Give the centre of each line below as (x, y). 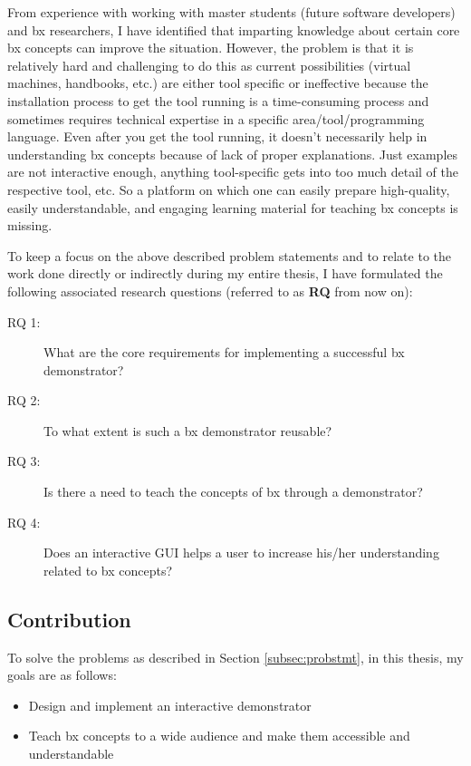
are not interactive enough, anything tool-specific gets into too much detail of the (233, 172)
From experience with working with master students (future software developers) (231, 12)
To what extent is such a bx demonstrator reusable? (188, 430)
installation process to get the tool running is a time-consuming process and (218, 100)
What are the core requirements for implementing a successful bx (224, 352)
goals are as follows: (62, 675)
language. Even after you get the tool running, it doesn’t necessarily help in (217, 136)
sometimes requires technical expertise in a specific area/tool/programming (216, 118)
